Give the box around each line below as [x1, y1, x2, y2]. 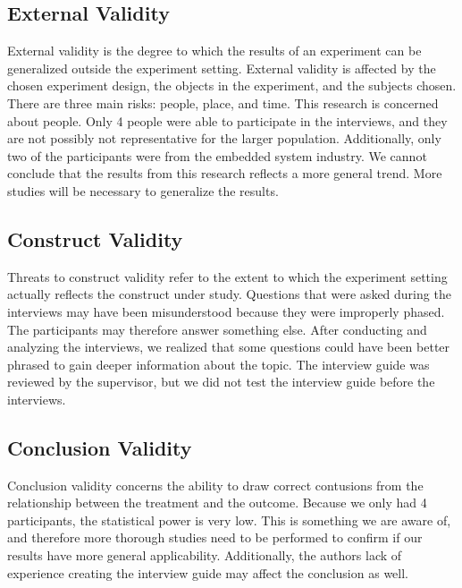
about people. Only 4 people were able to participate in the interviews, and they [7, 111, 448, 130]
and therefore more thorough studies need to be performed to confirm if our [7, 528, 423, 547]
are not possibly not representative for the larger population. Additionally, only [7, 129, 441, 148]
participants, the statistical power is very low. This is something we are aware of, [7, 510, 451, 529]
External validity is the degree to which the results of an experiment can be [7, 41, 422, 60]
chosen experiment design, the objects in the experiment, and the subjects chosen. [7, 76, 457, 95]
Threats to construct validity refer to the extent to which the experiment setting [7, 267, 448, 285]
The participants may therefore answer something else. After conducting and [7, 320, 427, 338]
